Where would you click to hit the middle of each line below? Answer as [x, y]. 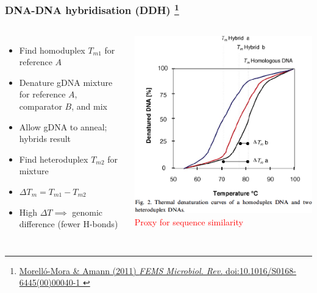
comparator [41, 106]
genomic [87, 212]
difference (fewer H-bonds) [69, 224]
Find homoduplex [52, 50]
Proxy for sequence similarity [189, 221]
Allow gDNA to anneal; [63, 126]
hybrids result [45, 139]
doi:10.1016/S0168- [261, 270]
